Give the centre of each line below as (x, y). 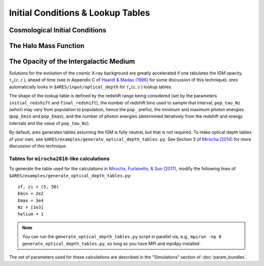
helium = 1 (31, 214)
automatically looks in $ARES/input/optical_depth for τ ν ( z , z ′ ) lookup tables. (91, 87)
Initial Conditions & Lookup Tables (79, 13)
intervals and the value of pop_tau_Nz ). (50, 123)
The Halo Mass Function (47, 46)
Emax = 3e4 (31, 200)
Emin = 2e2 (31, 194)
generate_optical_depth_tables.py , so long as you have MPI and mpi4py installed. (111, 243)
